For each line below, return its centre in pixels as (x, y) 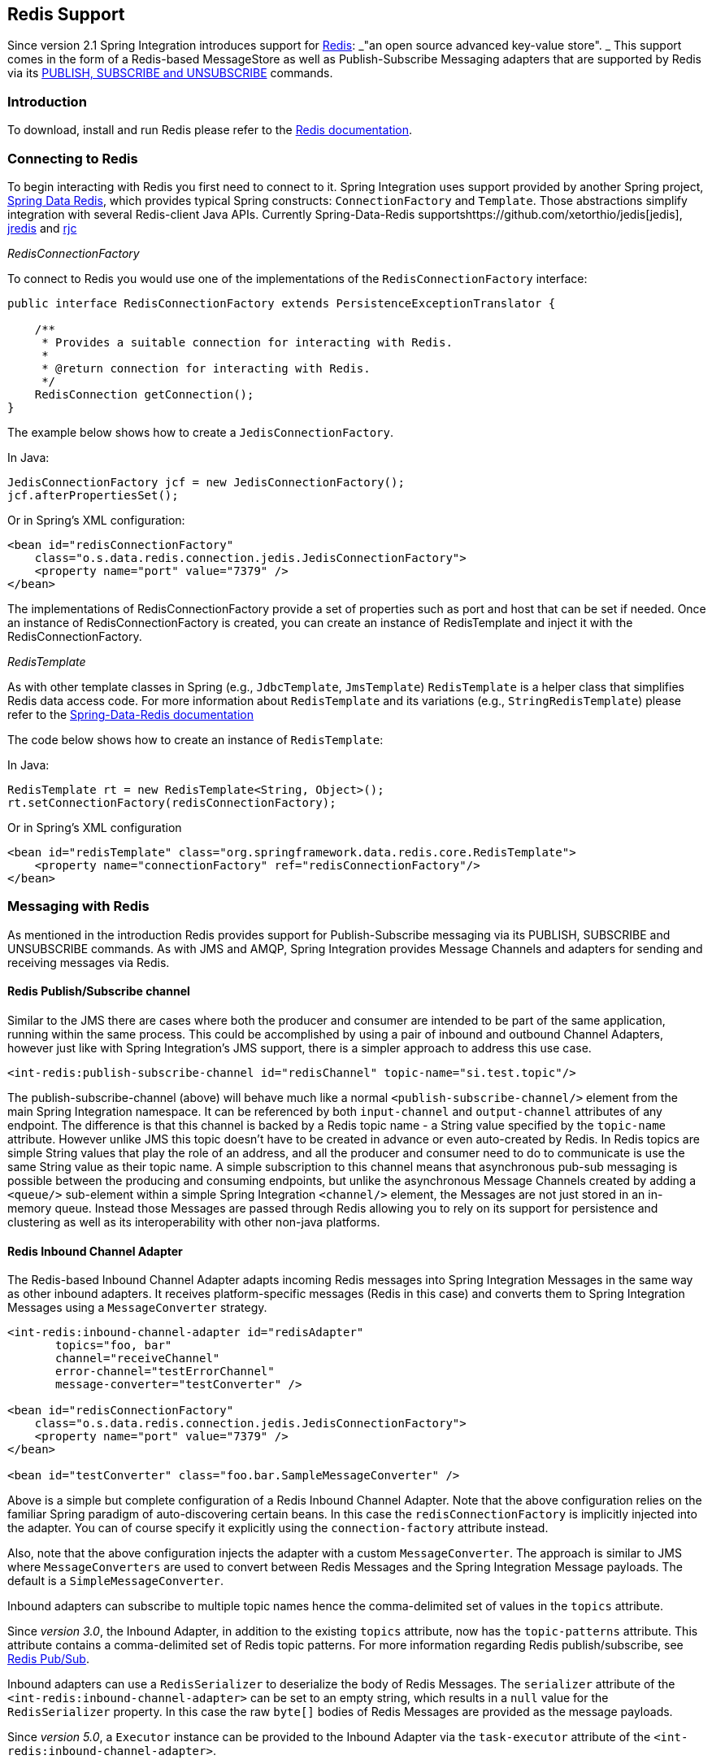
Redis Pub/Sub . (48, 1659)
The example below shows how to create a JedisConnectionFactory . (200, 432)
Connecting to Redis (73, 158)
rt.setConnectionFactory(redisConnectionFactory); (172, 802)
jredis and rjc (42, 228)
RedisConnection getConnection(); (144, 394)
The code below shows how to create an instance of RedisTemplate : (195, 739)
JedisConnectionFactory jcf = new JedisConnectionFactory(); (206, 482)
